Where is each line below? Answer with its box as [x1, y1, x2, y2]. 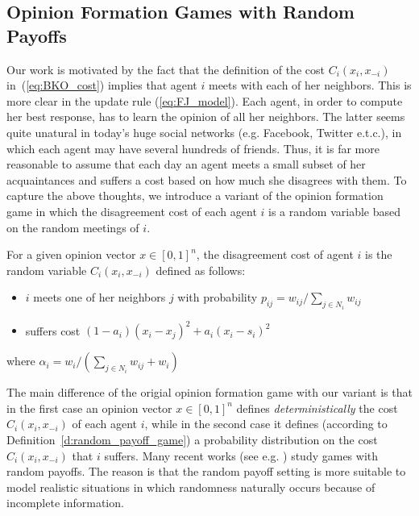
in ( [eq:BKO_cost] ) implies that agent [6, 77, 197, 94]
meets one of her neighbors [33, 289, 166, 306]
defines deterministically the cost [236, 399, 398, 416]
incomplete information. [6, 494, 124, 511]
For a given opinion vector [6, 246, 136, 263]
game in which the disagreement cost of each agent [6, 202, 257, 219]
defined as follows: [156, 261, 246, 278]
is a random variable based [268, 202, 400, 219]
